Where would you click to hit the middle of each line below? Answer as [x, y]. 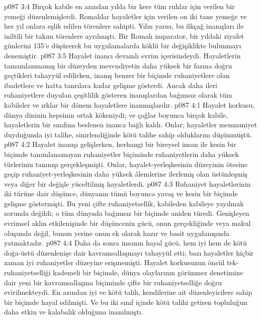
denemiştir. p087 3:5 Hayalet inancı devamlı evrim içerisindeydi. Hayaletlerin [122, 55]
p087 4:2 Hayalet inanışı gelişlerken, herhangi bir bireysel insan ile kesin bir [120, 144]
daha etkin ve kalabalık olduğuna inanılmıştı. [74, 312]
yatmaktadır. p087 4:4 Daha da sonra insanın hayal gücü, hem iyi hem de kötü [125, 243]
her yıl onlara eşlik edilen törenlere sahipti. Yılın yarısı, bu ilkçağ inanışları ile [124, 26]
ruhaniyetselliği [27, 272]
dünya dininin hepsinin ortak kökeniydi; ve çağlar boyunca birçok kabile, [116, 114]
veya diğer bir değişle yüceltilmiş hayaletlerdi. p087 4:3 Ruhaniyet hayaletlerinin [127, 183]
